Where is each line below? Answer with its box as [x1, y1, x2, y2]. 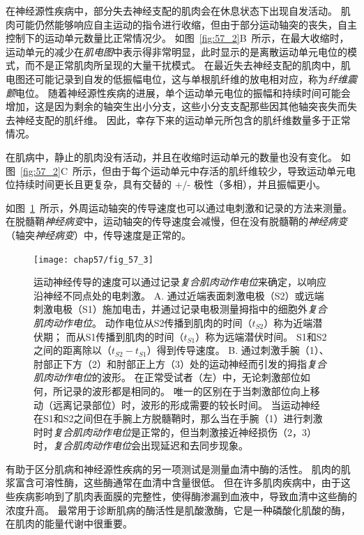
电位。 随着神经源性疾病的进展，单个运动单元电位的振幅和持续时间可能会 [15, 85, 351, 100]
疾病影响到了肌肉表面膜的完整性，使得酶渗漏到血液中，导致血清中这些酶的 [15, 489, 357, 504]
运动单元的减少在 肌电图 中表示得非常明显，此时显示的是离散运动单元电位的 [6, 44, 347, 59]
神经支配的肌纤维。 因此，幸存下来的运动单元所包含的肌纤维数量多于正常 [15, 112, 351, 127]
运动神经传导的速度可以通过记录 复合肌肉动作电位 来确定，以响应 [33, 274, 326, 289]
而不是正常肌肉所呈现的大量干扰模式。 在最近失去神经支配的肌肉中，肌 [24, 58, 351, 72]
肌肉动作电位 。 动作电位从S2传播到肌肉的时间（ [33, 315, 252, 329]
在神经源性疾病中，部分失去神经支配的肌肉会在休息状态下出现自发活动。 [6, 3, 338, 17]
